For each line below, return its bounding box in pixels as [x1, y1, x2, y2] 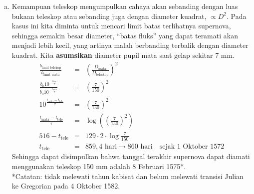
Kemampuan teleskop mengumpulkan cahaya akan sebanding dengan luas [11, 1, 238, 11]
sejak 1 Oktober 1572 [159, 143, 225, 150]
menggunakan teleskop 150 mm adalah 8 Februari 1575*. [11, 161, 186, 172]
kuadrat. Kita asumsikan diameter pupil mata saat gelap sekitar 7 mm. [11, 49, 235, 60]
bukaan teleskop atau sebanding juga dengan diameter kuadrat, [11, 10, 207, 21]
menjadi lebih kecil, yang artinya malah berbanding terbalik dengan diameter [11, 40, 249, 50]
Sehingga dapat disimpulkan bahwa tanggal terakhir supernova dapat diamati [11, 151, 250, 162]
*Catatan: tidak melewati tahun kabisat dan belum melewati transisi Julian [11, 171, 244, 181]
